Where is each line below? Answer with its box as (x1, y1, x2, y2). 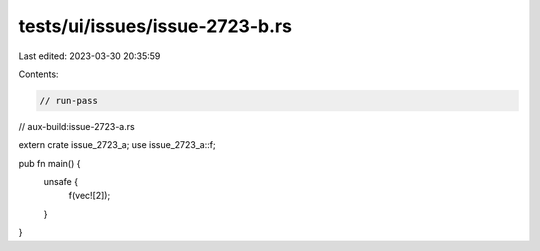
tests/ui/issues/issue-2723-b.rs (18, 15, 292, 37)
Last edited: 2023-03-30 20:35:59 (18, 50, 161, 62)
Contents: (18, 68, 59, 80)
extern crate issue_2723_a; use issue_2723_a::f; (18, 139, 216, 151)
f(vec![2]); (68, 190, 111, 202)
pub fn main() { (18, 157, 81, 169)
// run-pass (39, 95, 99, 106)
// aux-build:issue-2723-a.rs (18, 120, 135, 132)
